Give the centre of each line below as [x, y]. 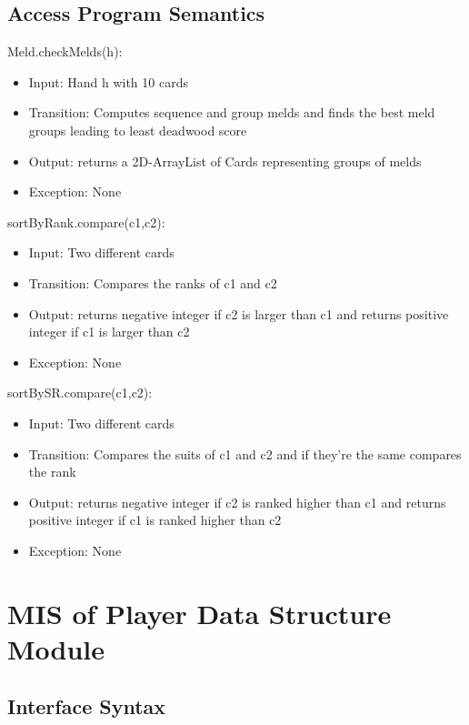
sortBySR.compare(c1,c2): [80, 393]
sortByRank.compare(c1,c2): [86, 222]
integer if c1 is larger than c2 [109, 332]
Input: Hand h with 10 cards [108, 81]
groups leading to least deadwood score [138, 130]
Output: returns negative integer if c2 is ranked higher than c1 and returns [237, 502]
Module [56, 648]
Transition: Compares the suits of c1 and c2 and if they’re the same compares [245, 453]
